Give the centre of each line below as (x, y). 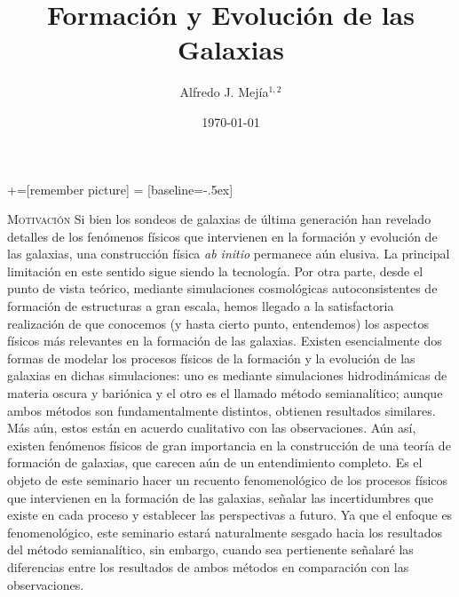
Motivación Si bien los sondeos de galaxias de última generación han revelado (219, 219)
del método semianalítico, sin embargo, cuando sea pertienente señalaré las (210, 549)
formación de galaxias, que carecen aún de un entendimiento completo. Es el (215, 462)
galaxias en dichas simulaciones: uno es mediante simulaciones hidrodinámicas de (227, 375)
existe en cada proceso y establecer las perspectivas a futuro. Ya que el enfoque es (230, 515)
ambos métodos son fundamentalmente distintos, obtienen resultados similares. (222, 410)
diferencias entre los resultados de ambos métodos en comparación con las (208, 566)
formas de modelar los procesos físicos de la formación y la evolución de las (211, 358)
